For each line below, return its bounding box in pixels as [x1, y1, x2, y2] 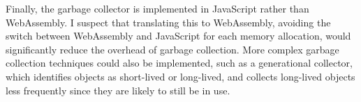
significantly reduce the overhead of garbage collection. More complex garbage [6, 42, 339, 56]
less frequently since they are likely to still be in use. [6, 83, 230, 97]
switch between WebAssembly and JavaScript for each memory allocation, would [6, 28, 351, 43]
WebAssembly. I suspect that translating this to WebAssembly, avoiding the [6, 15, 331, 29]
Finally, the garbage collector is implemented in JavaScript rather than [6, 1, 309, 15]
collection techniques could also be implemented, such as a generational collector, [6, 56, 353, 70]
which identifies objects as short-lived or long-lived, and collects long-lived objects [6, 69, 355, 83]
